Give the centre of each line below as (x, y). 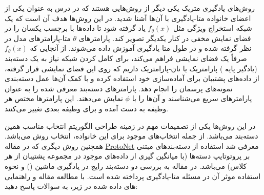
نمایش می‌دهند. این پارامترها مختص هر (64, 98)
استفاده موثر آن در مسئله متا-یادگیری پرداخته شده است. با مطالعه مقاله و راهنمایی (133, 176)
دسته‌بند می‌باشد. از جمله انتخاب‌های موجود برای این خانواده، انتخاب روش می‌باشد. (131, 136)
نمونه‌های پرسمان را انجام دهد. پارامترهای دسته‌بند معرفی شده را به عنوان (119, 88)
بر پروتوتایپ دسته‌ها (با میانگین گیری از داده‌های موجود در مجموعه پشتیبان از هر (127, 156)
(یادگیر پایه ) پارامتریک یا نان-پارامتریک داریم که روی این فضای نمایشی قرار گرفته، (131, 68)
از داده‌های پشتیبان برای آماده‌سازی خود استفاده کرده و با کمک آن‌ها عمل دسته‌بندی (132, 78)
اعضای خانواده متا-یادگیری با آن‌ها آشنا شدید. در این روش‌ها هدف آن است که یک (128, 18)
